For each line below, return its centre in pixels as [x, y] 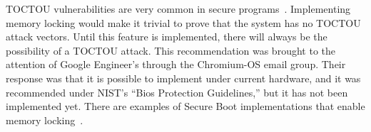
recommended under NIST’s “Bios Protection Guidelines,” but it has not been [177, 92]
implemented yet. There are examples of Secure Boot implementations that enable [185, 106]
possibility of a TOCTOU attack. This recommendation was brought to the [171, 50]
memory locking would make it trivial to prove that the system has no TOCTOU [183, 22]
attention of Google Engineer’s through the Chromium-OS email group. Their [176, 64]
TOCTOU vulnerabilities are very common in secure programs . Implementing [178, 9]
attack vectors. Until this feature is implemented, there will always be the [167, 37]
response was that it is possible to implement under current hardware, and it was [183, 78]
